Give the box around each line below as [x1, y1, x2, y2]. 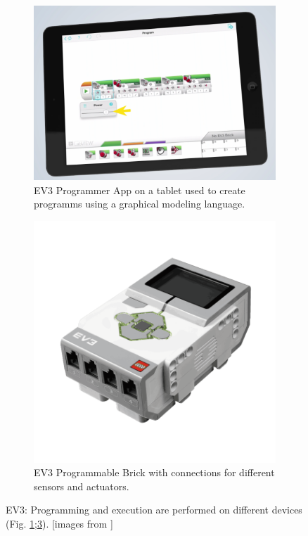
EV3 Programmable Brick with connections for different [34, 465, 275, 480]
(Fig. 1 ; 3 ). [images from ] [6, 516, 113, 531]
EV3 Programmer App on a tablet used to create [34, 182, 245, 197]
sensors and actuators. [34, 478, 129, 493]
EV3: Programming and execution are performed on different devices [6, 502, 302, 517]
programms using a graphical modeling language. [34, 196, 245, 211]
